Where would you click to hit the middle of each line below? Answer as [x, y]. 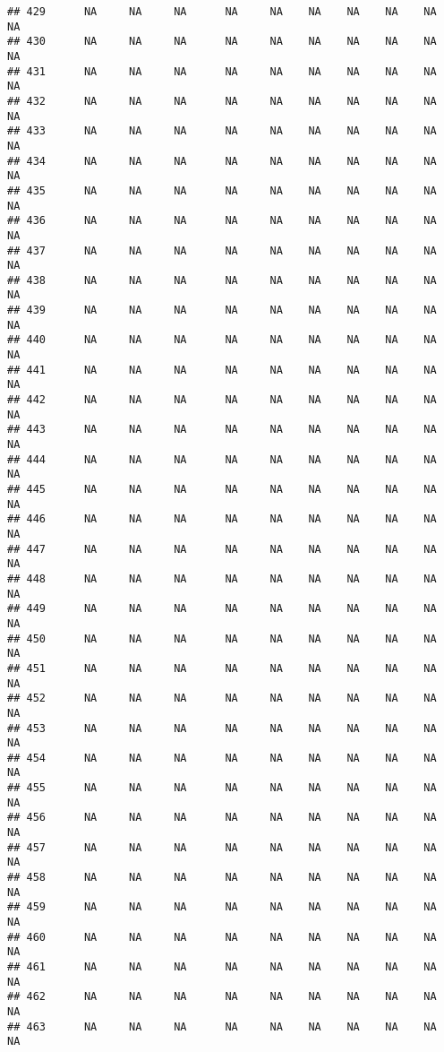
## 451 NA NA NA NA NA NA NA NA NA [222, 668]
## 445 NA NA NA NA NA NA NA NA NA [222, 489]
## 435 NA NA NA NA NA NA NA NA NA [222, 190]
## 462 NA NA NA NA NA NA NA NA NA [222, 997]
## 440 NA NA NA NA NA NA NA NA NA [222, 340]
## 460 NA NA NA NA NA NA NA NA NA [222, 937]
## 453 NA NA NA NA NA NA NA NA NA [222, 728]
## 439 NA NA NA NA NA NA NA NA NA [222, 310]
